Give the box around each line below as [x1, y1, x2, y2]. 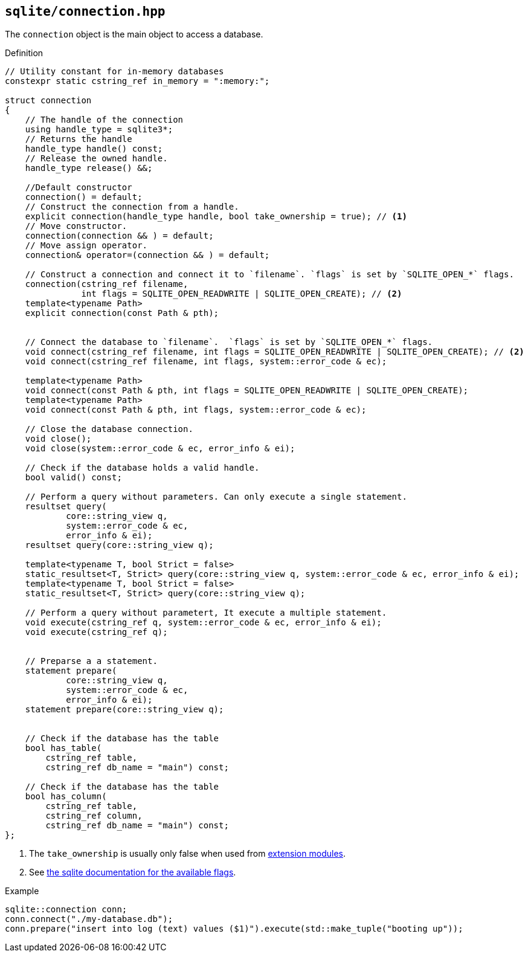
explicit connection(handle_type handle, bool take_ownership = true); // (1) [25, 211, 407, 222]
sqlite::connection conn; [5, 904, 127, 915]
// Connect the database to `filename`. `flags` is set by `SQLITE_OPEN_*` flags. [25, 337, 433, 347]
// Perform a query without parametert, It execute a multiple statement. [25, 608, 387, 618]
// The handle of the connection [25, 115, 184, 125]
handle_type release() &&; [25, 163, 153, 173]
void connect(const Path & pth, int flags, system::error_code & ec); [25, 405, 367, 415]
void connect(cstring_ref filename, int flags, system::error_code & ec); [25, 356, 387, 367]
